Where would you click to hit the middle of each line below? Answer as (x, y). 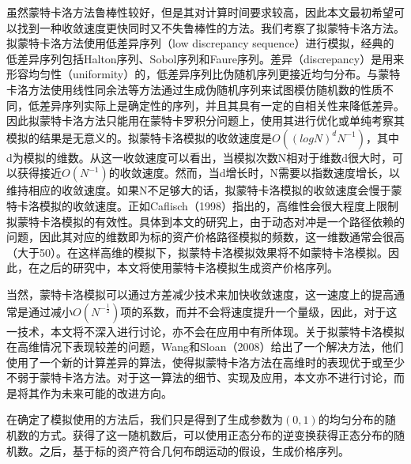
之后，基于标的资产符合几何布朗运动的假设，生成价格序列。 (194, 450)
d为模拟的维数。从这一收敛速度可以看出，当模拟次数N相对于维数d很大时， (200, 157)
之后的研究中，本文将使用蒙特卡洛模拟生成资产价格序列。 (189, 268)
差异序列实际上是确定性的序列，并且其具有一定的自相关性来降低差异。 (222, 105)
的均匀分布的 (351, 419)
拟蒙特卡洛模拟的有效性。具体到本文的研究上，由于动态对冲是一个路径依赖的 (205, 221)
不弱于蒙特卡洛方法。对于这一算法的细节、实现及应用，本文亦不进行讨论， (200, 377)
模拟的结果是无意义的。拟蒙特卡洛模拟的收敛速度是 (139, 137)
